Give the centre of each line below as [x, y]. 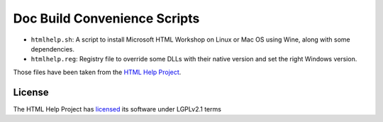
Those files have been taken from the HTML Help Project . [97, 72]
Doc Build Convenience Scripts [106, 18]
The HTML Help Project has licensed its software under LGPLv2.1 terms [117, 109]
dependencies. [52, 49]
